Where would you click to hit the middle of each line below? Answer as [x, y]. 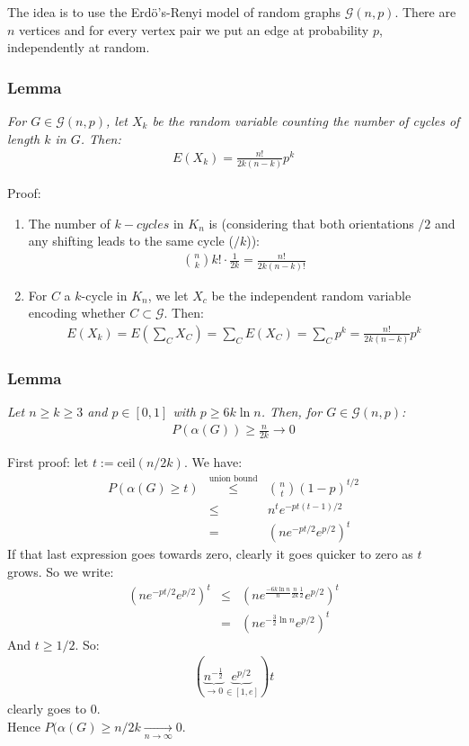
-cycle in [104, 295]
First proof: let [48, 461]
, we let [168, 295]
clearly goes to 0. [54, 709]
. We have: [213, 461]
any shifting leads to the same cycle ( [131, 241]
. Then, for [292, 412]
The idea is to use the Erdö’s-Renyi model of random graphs [174, 12]
